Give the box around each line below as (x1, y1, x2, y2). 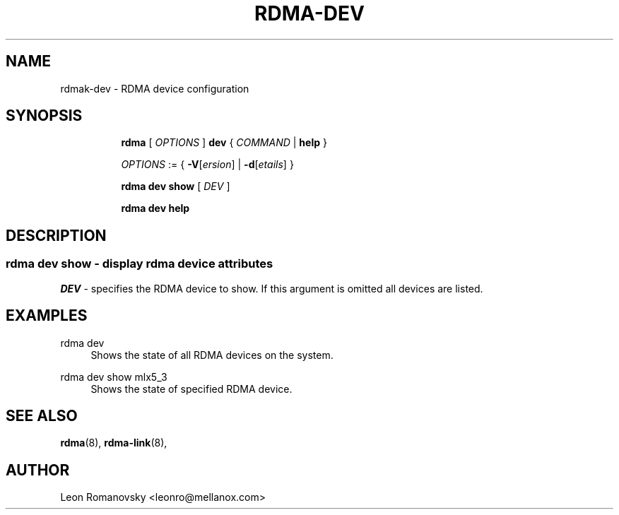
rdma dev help (121, 202, 190, 215)
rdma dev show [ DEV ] (121, 180, 230, 193)
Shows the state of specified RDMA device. (90, 382, 293, 395)
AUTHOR (6, 461, 70, 479)
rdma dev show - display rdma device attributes (6, 256, 273, 271)
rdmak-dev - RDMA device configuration (60, 82, 249, 95)
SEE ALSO (6, 406, 78, 425)
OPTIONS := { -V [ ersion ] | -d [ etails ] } (121, 158, 294, 171)
